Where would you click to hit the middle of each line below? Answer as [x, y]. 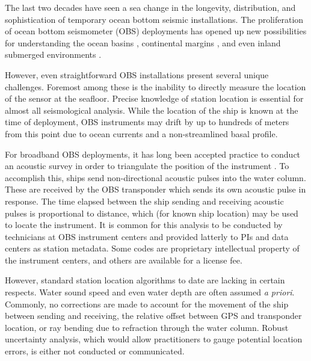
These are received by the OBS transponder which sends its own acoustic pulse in [155, 189]
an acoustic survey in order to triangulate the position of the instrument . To [147, 166]
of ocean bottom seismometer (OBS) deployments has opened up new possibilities [156, 31]
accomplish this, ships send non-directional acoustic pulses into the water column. [155, 177]
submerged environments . [53, 54]
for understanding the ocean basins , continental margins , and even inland [143, 42]
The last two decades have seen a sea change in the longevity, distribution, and [150, 7]
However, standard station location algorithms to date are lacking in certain [145, 280]
